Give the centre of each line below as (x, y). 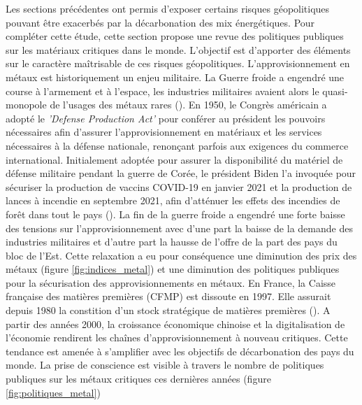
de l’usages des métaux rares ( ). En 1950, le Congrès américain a (188, 105)
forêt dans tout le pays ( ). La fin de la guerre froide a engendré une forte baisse (175, 214)
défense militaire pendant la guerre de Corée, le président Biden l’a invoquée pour (181, 173)
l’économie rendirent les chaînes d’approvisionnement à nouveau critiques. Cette (177, 337)
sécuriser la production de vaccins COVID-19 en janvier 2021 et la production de (179, 186)
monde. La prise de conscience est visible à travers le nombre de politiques (165, 365)
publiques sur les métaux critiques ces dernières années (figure (138, 379)
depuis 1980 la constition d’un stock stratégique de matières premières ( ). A (168, 310)
